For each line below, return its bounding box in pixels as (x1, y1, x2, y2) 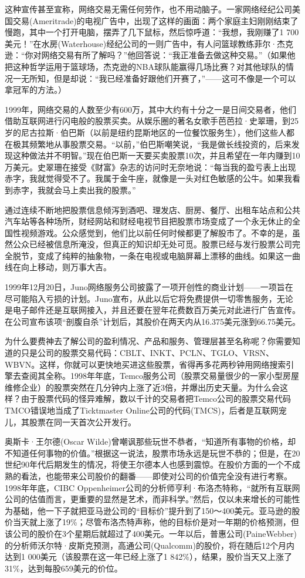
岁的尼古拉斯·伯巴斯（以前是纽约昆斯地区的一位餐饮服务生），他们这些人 (5, 126, 286, 138)
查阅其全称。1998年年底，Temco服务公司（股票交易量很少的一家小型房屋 (21, 369, 300, 382)
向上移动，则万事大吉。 (21, 261, 111, 273)
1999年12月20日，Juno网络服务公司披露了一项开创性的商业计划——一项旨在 (5, 281, 293, 293)
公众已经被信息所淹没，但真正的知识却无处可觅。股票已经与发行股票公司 (12, 238, 292, 250)
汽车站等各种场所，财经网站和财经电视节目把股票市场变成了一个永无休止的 (5, 215, 292, 227)
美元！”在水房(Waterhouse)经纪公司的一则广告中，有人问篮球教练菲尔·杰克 (5, 37, 294, 49)
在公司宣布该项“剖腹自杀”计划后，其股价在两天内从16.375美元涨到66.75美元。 (5, 315, 300, 327)
